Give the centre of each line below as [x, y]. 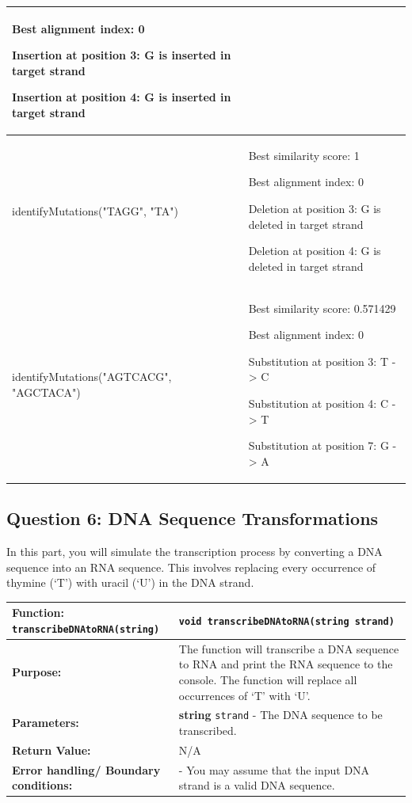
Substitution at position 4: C [318, 403]
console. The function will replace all [268, 679]
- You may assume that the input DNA [274, 769]
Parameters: [46, 723]
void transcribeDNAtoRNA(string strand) [286, 622]
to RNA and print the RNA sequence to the [286, 664]
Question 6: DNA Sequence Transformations [193, 518]
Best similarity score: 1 [304, 155]
